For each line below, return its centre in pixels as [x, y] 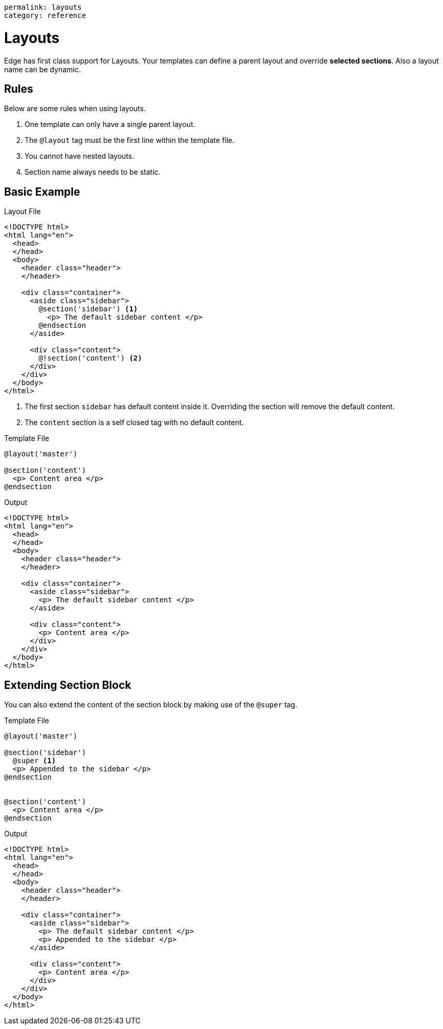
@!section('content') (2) [90, 358]
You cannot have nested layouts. [80, 156]
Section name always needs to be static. [93, 172]
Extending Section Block [68, 685]
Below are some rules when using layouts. [75, 109]
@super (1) [34, 761]
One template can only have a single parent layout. [110, 124]
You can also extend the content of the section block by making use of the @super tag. [151, 705]
